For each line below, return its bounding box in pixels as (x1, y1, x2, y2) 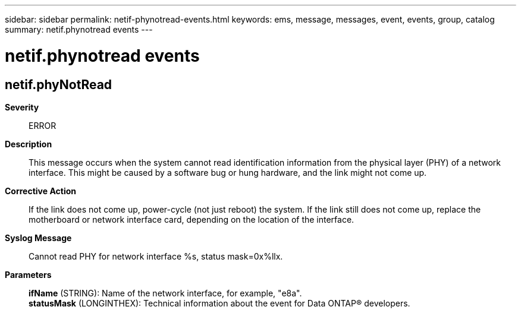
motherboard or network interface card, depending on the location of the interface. (29, 214, 354, 225)
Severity (5, 102, 39, 112)
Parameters (5, 269, 52, 280)
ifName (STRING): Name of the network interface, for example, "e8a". (29, 287, 302, 298)
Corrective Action (5, 185, 76, 196)
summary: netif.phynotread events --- (5, 24, 153, 34)
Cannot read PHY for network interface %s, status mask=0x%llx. (29, 251, 283, 261)
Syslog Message (5, 232, 72, 243)
